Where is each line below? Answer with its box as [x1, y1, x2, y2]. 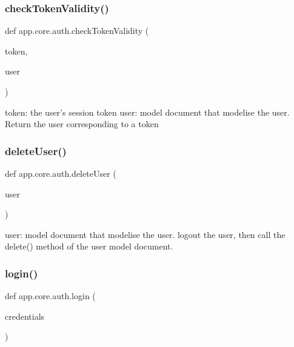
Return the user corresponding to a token [5, 117, 159, 130]
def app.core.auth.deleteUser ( [5, 167, 116, 179]
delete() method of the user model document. [5, 240, 173, 253]
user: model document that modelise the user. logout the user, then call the [5, 228, 286, 240]
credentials [5, 309, 45, 322]
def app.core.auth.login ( [5, 289, 96, 302]
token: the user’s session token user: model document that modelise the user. [5, 105, 290, 118]
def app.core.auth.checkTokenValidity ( [5, 24, 149, 37]
